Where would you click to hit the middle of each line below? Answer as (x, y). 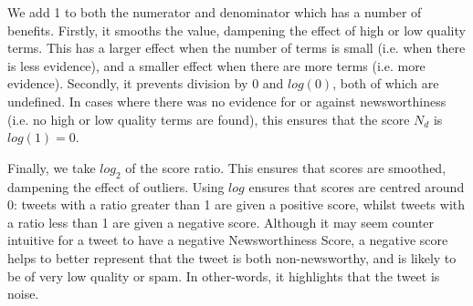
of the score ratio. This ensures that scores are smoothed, (286, 167)
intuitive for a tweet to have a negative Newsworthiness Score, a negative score (228, 240)
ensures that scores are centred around (357, 186)
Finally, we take (52, 167)
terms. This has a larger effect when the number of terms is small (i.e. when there (236, 48)
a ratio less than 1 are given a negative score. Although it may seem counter (221, 222)
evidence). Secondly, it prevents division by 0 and (146, 83)
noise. (23, 294)
